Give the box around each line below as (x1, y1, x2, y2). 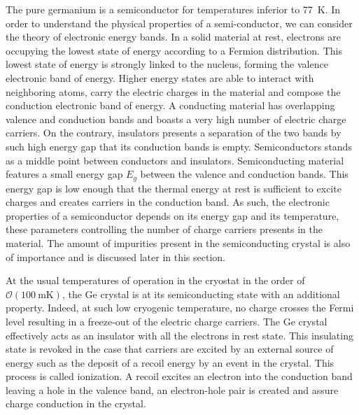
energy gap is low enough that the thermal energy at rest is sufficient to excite (6, 181, 342, 195)
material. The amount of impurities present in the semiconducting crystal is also (6, 235, 351, 250)
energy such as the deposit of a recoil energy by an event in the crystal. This (6, 355, 335, 370)
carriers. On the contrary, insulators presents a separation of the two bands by (6, 125, 342, 140)
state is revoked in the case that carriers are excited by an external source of (6, 342, 334, 356)
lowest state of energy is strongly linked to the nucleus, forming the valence (6, 57, 328, 71)
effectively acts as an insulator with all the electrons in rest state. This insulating (6, 328, 353, 342)
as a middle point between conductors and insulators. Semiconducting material (6, 153, 344, 167)
